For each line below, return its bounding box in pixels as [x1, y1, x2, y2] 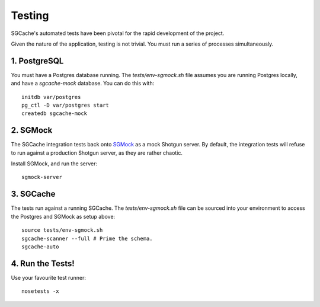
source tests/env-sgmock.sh [21, 227, 103, 234]
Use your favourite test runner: [11, 274, 86, 281]
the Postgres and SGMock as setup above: [11, 213, 116, 220]
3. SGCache [11, 189, 56, 199]
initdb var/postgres [21, 94, 81, 100]
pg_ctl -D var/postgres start [21, 102, 110, 109]
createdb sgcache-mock [21, 110, 88, 117]
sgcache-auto [21, 243, 59, 250]
